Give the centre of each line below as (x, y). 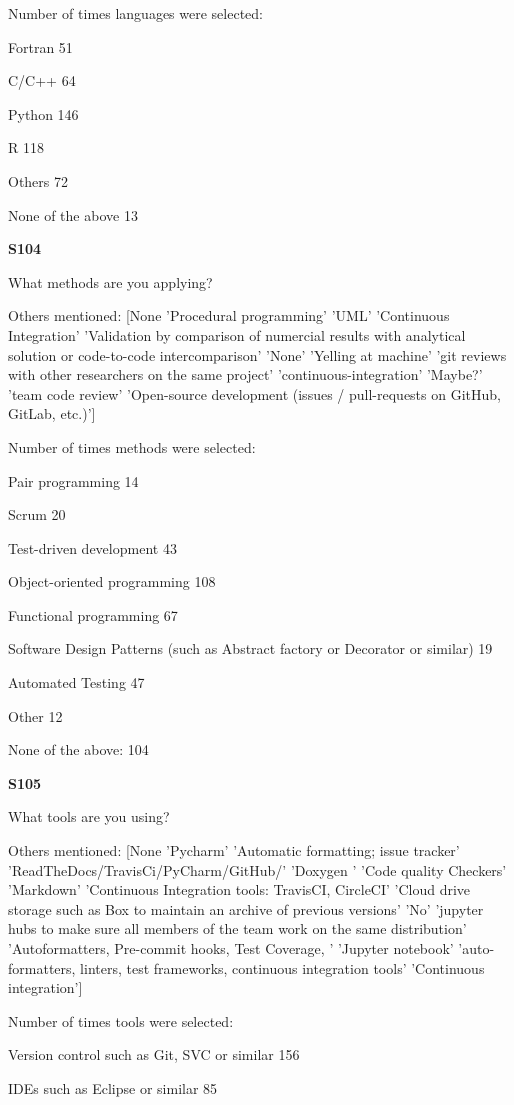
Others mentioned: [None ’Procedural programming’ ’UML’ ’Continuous (229, 315)
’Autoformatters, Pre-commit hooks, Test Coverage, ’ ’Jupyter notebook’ (231, 948)
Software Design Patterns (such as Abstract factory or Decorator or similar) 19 (250, 648)
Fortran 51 (40, 46)
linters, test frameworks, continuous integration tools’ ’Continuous (282, 967)
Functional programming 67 (93, 614)
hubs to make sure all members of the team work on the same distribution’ (237, 928)
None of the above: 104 (78, 749)
